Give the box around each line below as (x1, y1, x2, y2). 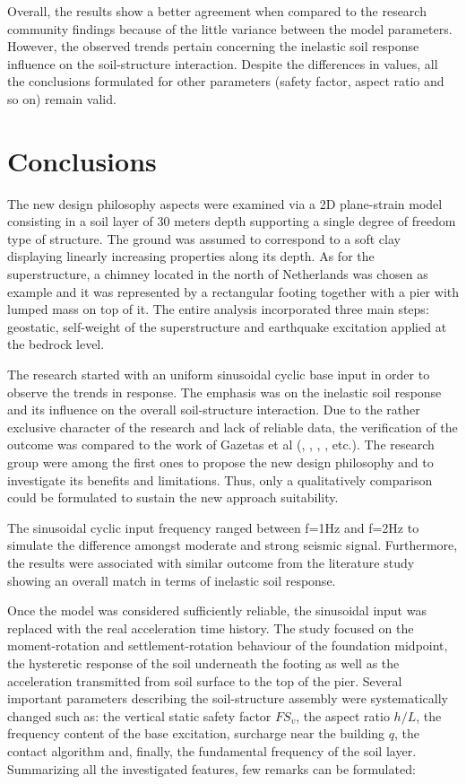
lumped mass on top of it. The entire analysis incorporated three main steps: (7, 300, 429, 318)
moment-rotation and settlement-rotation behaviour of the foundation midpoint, (7, 636, 448, 655)
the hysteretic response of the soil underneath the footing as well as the (7, 653, 400, 672)
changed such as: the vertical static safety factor (7, 706, 272, 725)
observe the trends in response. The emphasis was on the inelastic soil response (7, 382, 442, 401)
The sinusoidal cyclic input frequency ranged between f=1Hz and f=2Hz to (7, 518, 419, 536)
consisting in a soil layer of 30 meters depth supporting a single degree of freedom (7, 212, 456, 231)
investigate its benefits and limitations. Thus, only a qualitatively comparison (7, 470, 433, 489)
